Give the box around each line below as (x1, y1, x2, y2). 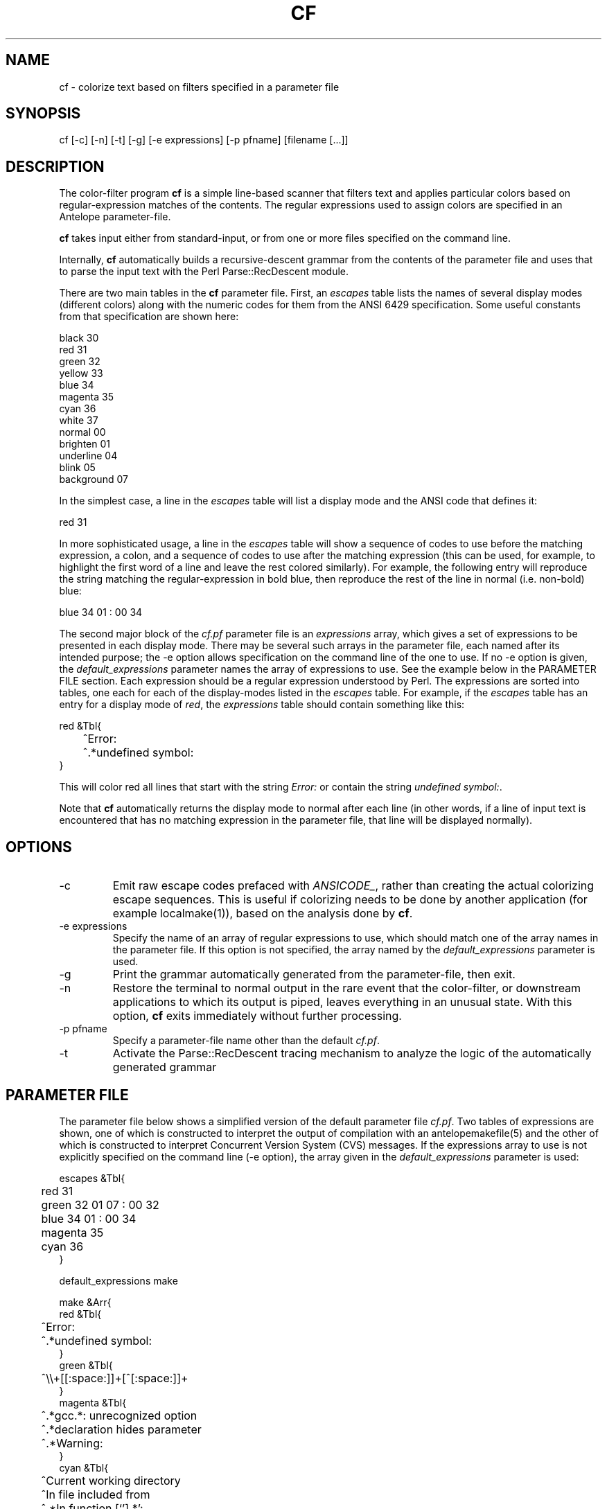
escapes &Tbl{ (59, 1172, 125, 1184)
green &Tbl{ (59, 1359, 113, 1371)
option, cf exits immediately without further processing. (112, 1009, 402, 1023)
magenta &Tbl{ (59, 1396, 127, 1409)
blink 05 (59, 461, 96, 474)
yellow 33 (59, 367, 103, 380)
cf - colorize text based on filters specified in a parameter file (59, 80, 340, 93)
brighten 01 (59, 438, 110, 450)
